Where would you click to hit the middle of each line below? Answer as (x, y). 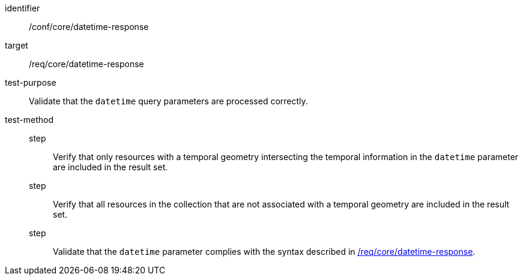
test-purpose (31, 82)
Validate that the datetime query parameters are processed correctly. (168, 101)
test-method (29, 120)
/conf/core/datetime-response (89, 27)
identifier (23, 8)
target (17, 45)
